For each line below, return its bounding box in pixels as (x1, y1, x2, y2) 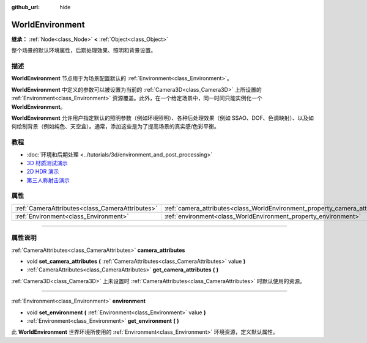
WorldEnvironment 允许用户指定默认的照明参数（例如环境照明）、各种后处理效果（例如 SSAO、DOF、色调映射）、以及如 (11, 114, 314, 122)
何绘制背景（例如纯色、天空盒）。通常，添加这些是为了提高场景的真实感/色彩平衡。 (11, 123, 220, 130)
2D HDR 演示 (26, 168, 59, 175)
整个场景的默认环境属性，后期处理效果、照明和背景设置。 (11, 46, 156, 54)
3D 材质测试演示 (26, 159, 68, 166)
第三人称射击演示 (26, 176, 70, 183)
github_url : (11, 4, 40, 10)
